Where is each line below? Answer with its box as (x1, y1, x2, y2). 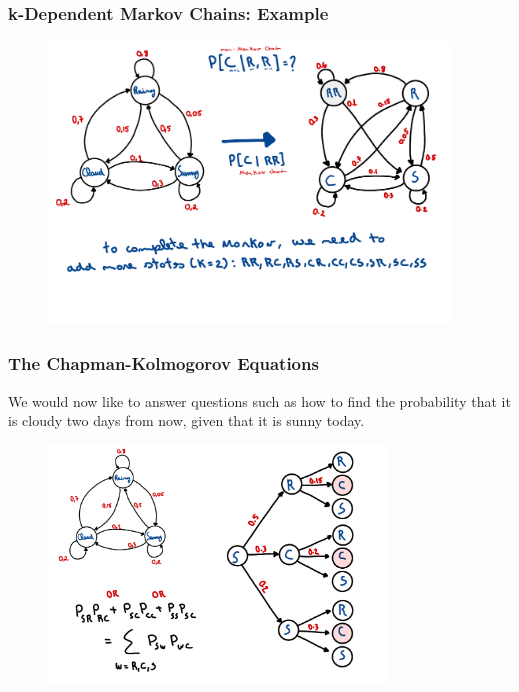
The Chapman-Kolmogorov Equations (8, 351, 319, 376)
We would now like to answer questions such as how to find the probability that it (8, 390, 511, 411)
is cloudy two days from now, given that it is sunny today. (8, 410, 365, 431)
